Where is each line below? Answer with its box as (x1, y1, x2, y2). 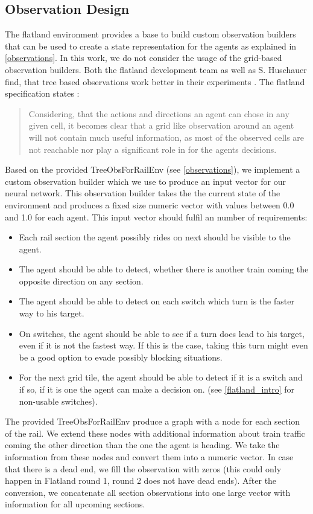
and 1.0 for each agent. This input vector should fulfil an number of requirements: (5, 210, 308, 223)
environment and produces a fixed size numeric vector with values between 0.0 (5, 198, 294, 211)
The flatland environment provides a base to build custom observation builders (5, 28, 296, 40)
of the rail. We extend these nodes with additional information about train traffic (5, 426, 305, 439)
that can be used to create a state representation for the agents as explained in (5, 39, 297, 52)
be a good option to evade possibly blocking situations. (19, 350, 223, 363)
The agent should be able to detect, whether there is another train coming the (19, 263, 309, 275)
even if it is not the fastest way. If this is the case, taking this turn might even (19, 339, 308, 352)
